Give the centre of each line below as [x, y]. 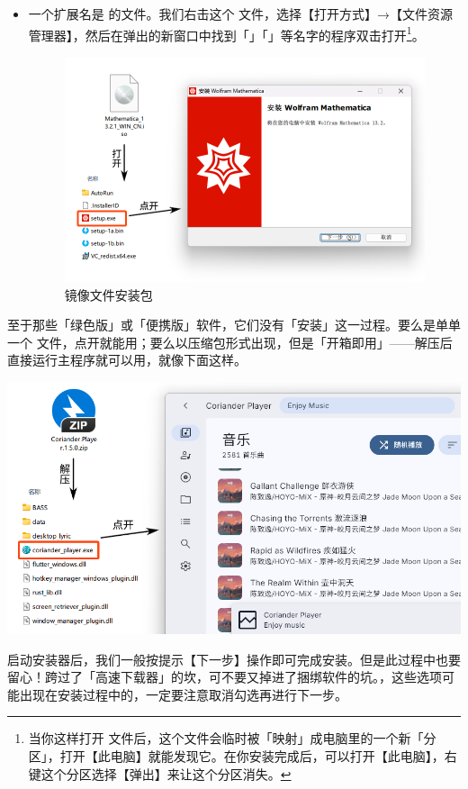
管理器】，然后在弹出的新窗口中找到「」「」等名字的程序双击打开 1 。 [226, 33]
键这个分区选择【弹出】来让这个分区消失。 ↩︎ [160, 773]
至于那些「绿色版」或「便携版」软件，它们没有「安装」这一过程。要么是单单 [234, 325]
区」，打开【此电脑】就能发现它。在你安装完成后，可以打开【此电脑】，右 [243, 755]
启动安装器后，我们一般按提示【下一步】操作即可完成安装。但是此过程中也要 [234, 659]
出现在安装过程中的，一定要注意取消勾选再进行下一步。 [183, 694]
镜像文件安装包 [108, 294]
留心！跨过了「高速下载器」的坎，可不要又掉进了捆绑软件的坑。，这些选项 [225, 677]
